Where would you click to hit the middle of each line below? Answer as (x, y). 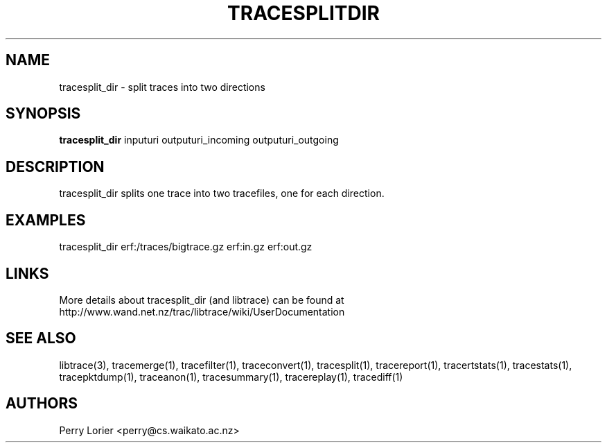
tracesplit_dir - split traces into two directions (162, 87)
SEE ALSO (41, 338)
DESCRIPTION (55, 166)
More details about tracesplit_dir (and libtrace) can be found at (202, 300)
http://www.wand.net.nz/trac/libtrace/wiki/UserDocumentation (202, 311)
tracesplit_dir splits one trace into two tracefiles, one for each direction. (222, 193)
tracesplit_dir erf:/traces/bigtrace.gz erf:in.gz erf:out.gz (186, 247)
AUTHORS (42, 404)
